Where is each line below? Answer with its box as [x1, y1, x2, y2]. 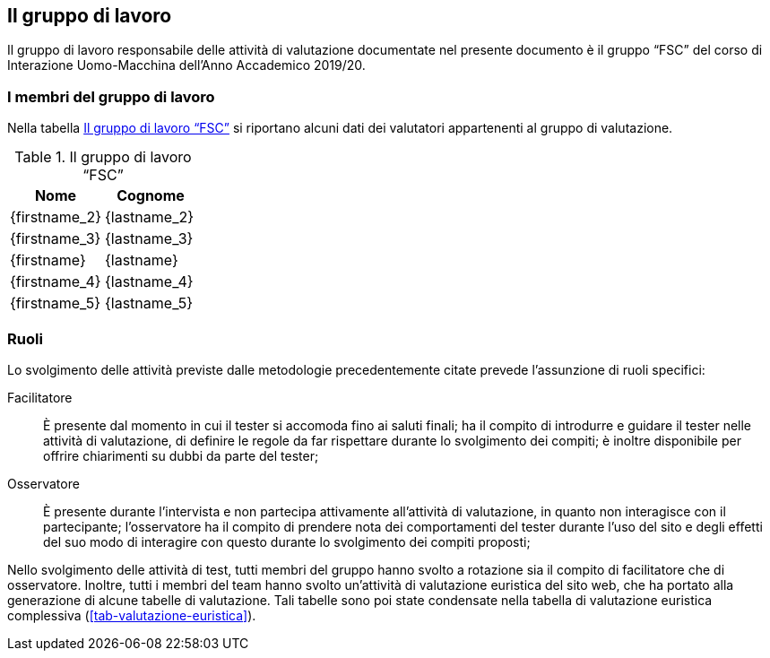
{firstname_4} [10, 273, 101, 291]
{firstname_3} [10, 229, 101, 248]
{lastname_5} [104, 294, 194, 313]
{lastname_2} [104, 208, 194, 227]
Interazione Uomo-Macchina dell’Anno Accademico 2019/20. [7, 57, 366, 74]
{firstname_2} [10, 208, 101, 227]
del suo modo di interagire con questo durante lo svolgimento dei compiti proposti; [43, 533, 531, 550]
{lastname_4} [104, 273, 194, 291]
